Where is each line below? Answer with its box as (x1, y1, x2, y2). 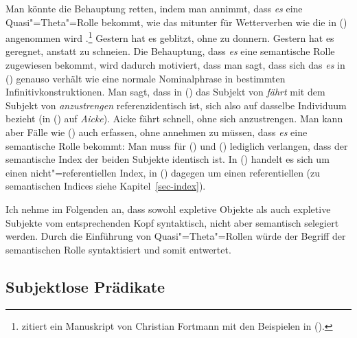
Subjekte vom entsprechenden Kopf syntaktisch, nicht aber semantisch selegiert (5, 215, 339, 229)
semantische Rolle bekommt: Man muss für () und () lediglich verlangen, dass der (5, 138, 348, 153)
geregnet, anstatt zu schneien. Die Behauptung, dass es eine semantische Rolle (5, 44, 335, 58)
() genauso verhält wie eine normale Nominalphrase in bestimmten (5, 71, 286, 85)
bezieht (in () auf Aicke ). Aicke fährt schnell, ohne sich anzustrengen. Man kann (5, 111, 343, 126)
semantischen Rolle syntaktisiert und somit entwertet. (5, 242, 231, 256)
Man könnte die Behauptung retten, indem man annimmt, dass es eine (5, 1, 303, 15)
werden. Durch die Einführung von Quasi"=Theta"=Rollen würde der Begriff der (5, 229, 346, 243)
